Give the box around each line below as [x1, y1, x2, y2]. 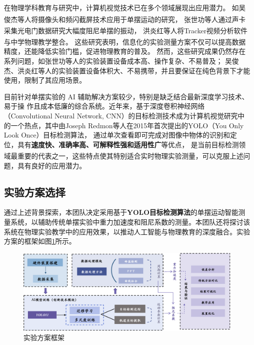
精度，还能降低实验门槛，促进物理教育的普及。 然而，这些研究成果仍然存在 [4, 46, 246, 56]
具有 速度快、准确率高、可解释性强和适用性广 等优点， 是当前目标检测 [17, 139, 239, 149]
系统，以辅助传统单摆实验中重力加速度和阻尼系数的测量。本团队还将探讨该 [10, 216, 250, 227]
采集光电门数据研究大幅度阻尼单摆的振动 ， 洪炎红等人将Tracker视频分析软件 [4, 25, 248, 35]
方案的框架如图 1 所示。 [4, 236, 76, 246]
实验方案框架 [23, 332, 64, 343]
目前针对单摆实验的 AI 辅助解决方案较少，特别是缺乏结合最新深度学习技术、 [4, 91, 249, 101]
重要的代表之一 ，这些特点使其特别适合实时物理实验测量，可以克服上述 [17, 150, 243, 161]
